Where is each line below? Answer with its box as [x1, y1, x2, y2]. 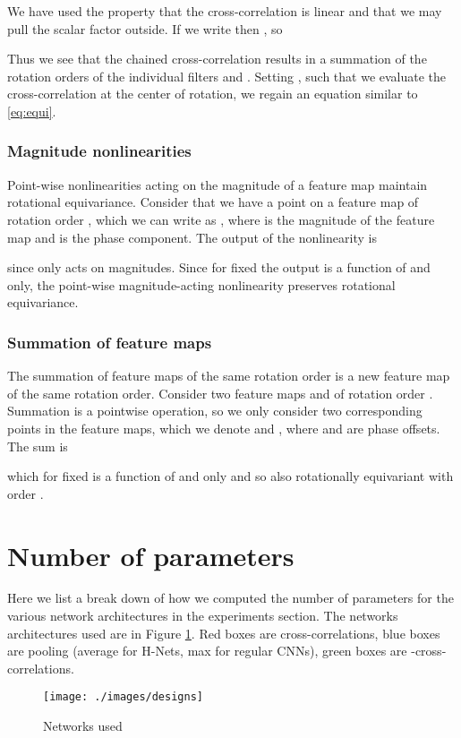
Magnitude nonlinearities [7, 140, 192, 162]
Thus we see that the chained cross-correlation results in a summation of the [7, 49, 427, 68]
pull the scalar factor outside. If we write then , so [7, 19, 283, 38]
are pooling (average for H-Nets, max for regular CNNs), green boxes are [7, 641, 407, 660]
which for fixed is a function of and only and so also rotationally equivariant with [7, 467, 454, 485]
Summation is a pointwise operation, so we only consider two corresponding [7, 401, 423, 420]
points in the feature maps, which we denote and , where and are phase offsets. [7, 418, 440, 437]
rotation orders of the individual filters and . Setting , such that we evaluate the [7, 66, 447, 85]
